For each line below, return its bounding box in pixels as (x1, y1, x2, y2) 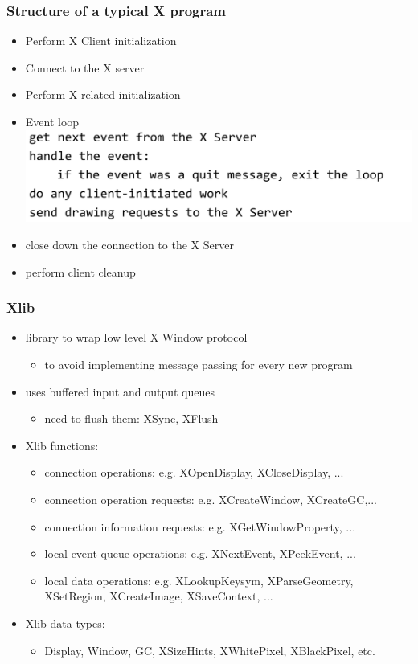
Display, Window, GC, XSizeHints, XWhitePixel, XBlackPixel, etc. (44, 641, 375, 658)
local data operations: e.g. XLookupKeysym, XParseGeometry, (44, 572, 354, 588)
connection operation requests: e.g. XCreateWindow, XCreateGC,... (44, 491, 377, 508)
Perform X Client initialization (25, 32, 177, 49)
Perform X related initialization (25, 86, 181, 103)
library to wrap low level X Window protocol (25, 329, 248, 346)
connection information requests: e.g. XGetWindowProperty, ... (44, 518, 356, 535)
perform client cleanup (25, 263, 136, 280)
